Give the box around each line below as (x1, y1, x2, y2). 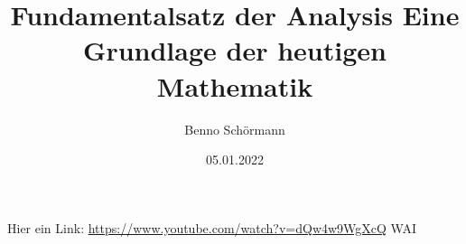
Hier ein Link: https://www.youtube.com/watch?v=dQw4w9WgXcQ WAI (7, 218, 417, 237)
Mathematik (156, 67, 313, 104)
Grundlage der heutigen (83, 32, 387, 69)
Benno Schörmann (184, 119, 285, 138)
